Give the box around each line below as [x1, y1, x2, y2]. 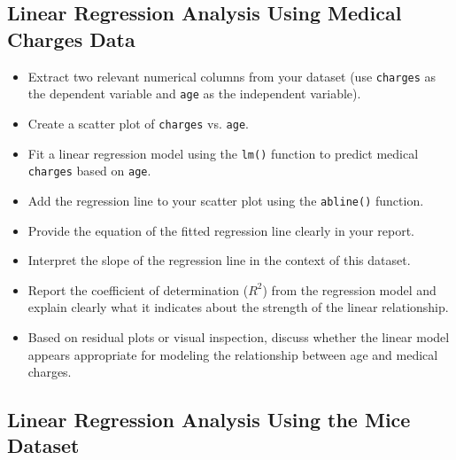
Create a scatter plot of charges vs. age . [27, 113, 249, 132]
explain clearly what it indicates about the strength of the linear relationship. [27, 298, 449, 316]
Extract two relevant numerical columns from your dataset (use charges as [27, 66, 437, 85]
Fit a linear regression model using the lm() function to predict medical [27, 144, 419, 162]
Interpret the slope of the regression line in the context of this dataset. [27, 251, 411, 269]
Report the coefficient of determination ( [27, 280, 249, 299]
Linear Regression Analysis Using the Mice [7, 406, 411, 433]
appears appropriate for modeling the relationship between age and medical [27, 345, 438, 363]
